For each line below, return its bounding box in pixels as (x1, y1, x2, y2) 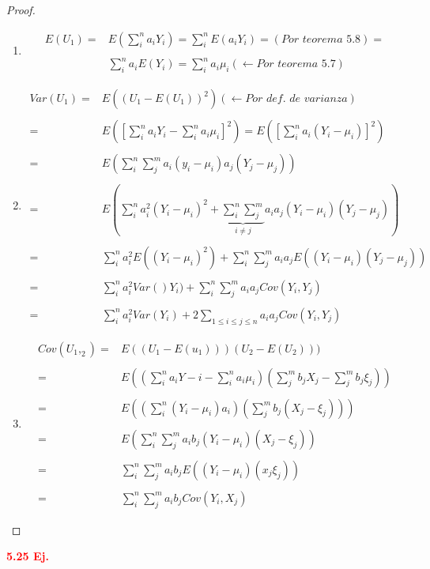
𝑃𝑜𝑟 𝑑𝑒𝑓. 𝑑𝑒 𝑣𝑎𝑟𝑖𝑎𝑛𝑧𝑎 (245, 93, 348, 104)
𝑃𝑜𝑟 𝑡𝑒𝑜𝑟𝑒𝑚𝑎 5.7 (256, 58, 336, 70)
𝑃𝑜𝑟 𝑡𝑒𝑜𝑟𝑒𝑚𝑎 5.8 (281, 33, 361, 45)
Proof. (6, 2, 36, 17)
